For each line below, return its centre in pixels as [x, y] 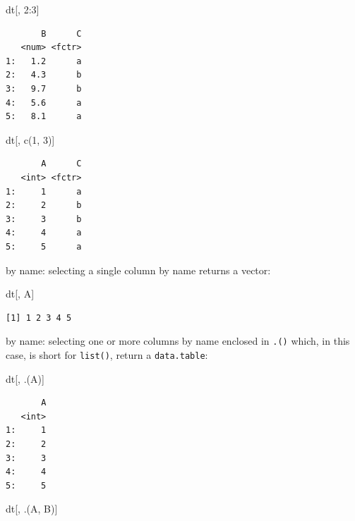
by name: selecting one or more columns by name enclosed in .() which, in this [178, 341]
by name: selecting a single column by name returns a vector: [138, 270]
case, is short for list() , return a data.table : [107, 354]
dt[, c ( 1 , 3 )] [30, 139]
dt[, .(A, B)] [32, 509]
